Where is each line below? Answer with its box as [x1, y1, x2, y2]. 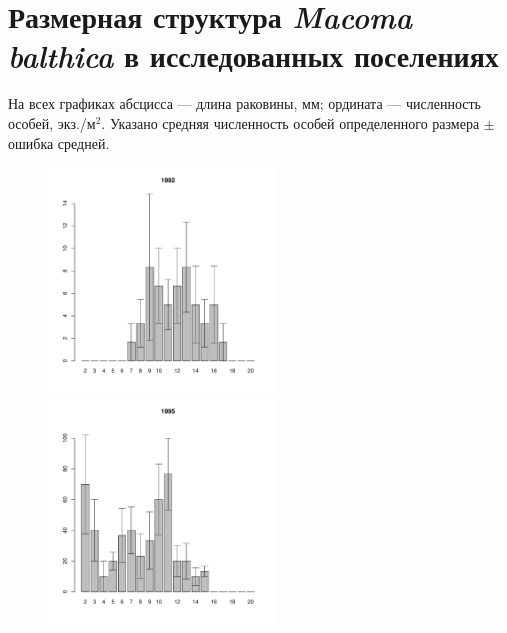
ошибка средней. [8, 132, 110, 153]
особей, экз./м [8, 112, 96, 133]
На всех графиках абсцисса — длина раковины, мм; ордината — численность [8, 93, 481, 114]
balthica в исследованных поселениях [8, 35, 499, 77]
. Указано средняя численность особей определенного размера [101, 112, 480, 133]
